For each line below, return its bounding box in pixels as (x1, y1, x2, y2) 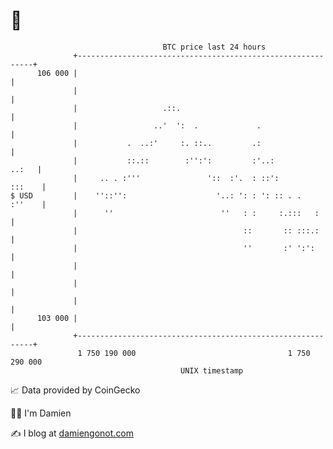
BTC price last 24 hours (162, 42, 267, 52)
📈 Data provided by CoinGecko (10, 384, 141, 396)
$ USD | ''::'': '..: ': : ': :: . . (10, 190, 302, 201)
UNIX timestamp (180, 365, 244, 376)
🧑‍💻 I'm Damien (10, 407, 72, 419)
